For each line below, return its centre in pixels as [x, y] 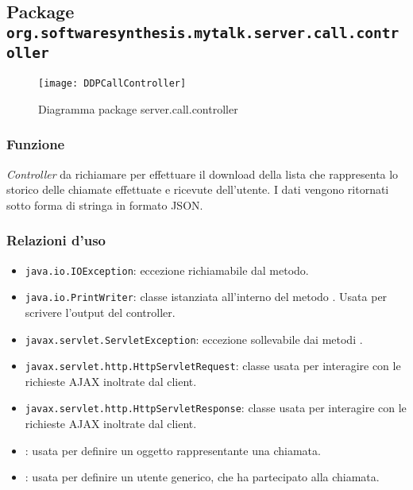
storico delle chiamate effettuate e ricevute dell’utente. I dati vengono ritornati [198, 189]
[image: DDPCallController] [112, 84]
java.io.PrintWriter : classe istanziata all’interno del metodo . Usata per [206, 297]
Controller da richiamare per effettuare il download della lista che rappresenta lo [203, 174]
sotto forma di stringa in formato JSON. [105, 204]
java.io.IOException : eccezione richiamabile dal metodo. [167, 270]
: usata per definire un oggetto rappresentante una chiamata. [173, 450]
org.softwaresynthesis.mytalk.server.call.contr [203, 33]
